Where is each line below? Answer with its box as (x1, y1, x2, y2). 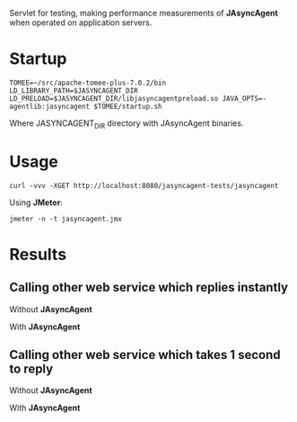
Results (9, 244, 67, 265)
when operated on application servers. (9, 17, 153, 28)
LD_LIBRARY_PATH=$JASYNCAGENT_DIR (9, 85, 139, 95)
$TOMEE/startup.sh (93, 102, 163, 111)
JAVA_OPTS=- (222, 94, 267, 103)
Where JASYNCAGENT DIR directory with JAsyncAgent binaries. (9, 117, 244, 130)
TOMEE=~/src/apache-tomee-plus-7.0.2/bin (9, 78, 167, 87)
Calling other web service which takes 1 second (9, 347, 281, 363)
